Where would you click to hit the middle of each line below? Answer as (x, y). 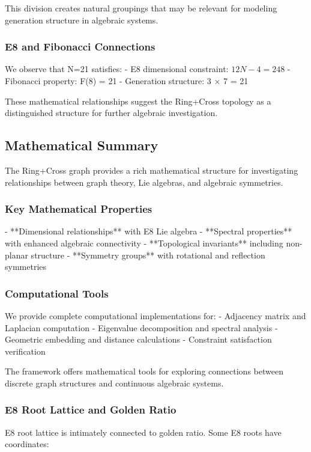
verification (25, 351)
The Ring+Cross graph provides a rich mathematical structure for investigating (152, 170)
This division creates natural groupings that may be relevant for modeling (141, 8)
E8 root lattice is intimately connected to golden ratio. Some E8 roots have (143, 432)
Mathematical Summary (82, 145)
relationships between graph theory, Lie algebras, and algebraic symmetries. (144, 182)
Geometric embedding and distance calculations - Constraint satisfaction (138, 339)
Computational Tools (57, 293)
